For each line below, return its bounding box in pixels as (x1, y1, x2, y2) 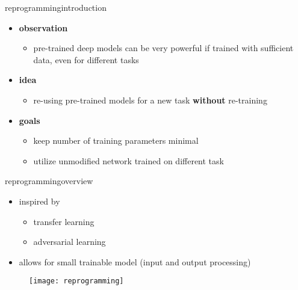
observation (19, 21, 68, 34)
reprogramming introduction (5, 1, 107, 13)
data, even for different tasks (33, 53, 139, 66)
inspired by (19, 194, 60, 207)
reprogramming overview (5, 174, 93, 187)
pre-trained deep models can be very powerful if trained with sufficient (33, 42, 294, 54)
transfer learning (33, 215, 95, 227)
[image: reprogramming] (29, 277, 124, 286)
